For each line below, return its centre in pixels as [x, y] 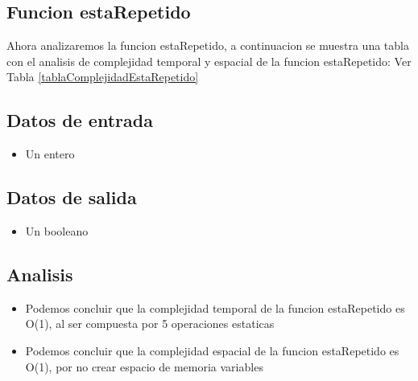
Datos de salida [72, 197]
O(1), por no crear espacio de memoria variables [144, 366]
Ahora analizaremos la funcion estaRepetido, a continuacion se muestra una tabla [208, 45]
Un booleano [57, 230]
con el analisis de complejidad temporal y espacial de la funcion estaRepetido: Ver [209, 61]
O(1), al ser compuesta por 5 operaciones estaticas [150, 324]
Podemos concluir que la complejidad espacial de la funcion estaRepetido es [212, 350]
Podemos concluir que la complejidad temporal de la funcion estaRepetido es [215, 307]
